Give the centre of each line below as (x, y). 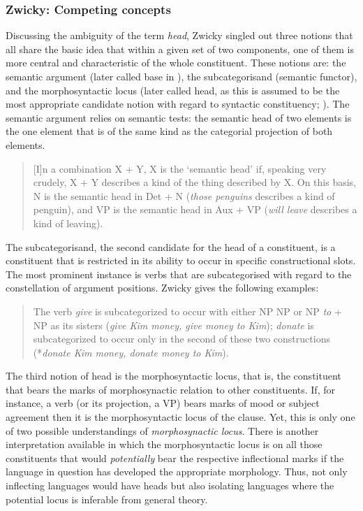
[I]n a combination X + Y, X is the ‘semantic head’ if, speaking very (180, 168)
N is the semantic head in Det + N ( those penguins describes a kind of (184, 195)
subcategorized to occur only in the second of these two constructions (181, 339)
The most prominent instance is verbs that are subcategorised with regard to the (179, 274)
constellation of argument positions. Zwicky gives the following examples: (162, 288)
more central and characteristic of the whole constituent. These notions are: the (176, 63)
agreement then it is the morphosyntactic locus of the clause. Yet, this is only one (180, 417)
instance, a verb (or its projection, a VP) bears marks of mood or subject (163, 403)
